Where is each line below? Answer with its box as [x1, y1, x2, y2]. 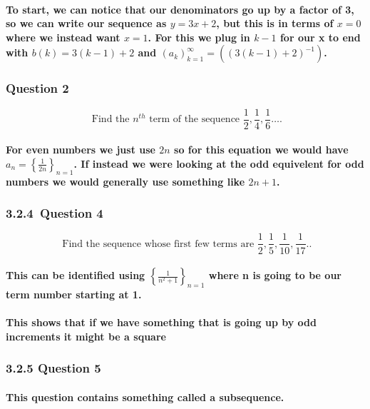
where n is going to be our [208, 268, 341, 283]
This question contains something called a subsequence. [6, 389, 284, 404]
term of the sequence [149, 114, 240, 125]
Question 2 [6, 79, 69, 97]
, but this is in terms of [216, 16, 334, 31]
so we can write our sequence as [6, 16, 167, 31]
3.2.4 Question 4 [6, 204, 103, 222]
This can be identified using [6, 268, 145, 283]
